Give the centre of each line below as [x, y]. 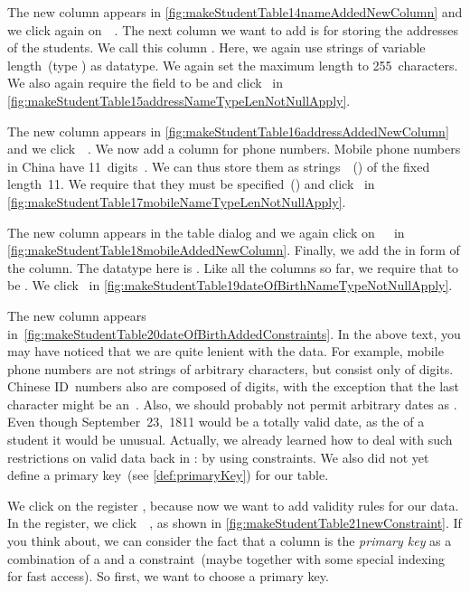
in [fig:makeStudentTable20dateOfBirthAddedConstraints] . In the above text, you [234, 333]
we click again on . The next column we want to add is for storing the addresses [233, 29]
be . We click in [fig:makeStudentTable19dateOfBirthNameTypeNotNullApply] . [230, 285]
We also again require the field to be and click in [146, 83]
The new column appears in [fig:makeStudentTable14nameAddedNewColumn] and [235, 12]
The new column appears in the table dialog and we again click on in [206, 232]
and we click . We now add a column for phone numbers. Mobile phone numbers [234, 149]
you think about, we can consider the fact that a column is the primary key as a [230, 541]
